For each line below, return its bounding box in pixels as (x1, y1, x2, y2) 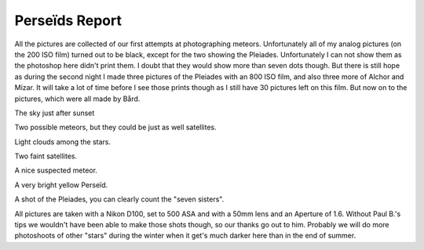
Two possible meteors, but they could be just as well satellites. (14, 122, 217, 132)
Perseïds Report (14, 12, 122, 29)
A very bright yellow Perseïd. (14, 180, 108, 190)
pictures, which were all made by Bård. (14, 94, 141, 103)
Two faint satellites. (14, 151, 78, 161)
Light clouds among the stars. (14, 137, 111, 147)
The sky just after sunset (14, 108, 95, 118)
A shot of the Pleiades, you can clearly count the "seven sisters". (14, 194, 225, 204)
